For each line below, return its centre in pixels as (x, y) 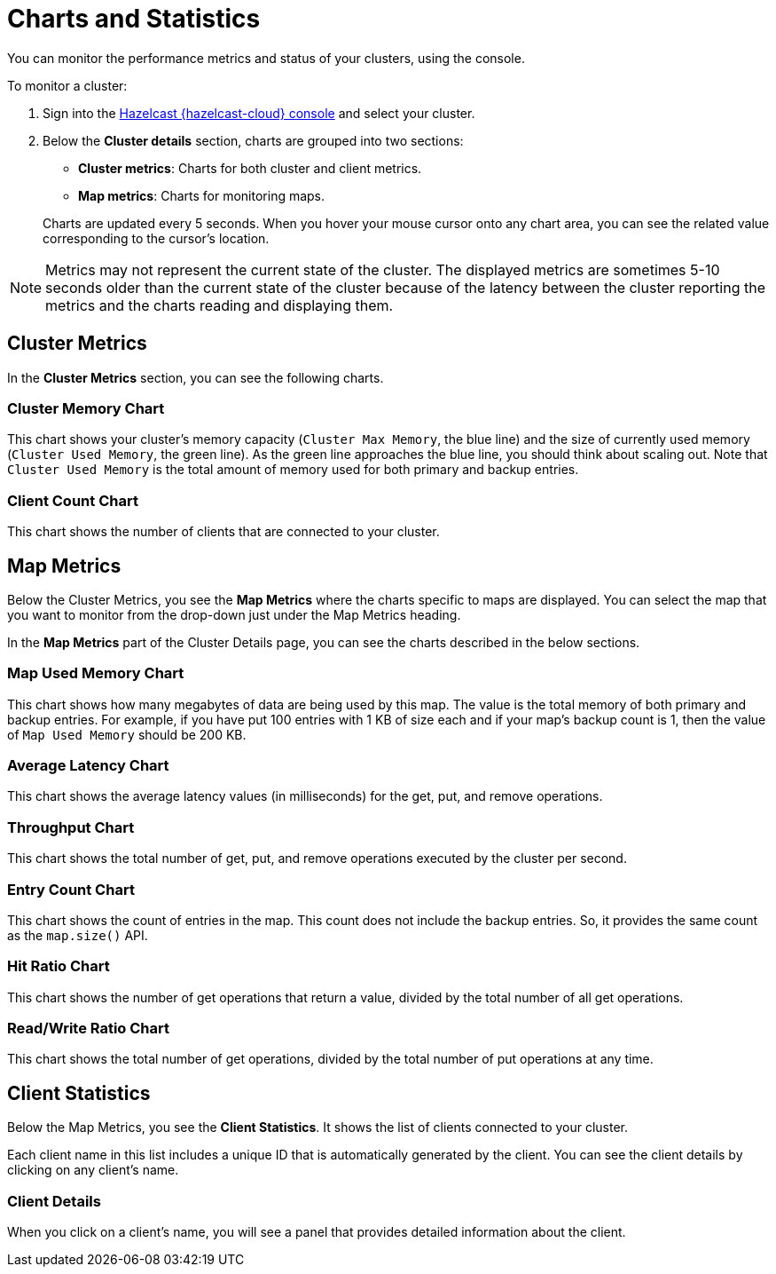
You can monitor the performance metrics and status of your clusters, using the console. (266, 58)
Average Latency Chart (88, 766)
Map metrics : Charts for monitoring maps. (202, 195)
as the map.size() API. (78, 935)
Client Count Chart (73, 500)
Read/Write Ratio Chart (89, 1029)
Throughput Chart (71, 827)
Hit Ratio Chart (59, 966)
